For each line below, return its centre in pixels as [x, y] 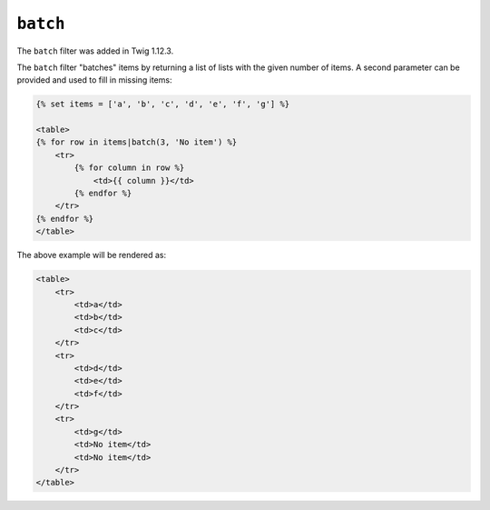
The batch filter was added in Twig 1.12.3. [95, 51]
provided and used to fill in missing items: [94, 80]
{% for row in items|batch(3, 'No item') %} [137, 142]
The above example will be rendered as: [92, 255]
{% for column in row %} [129, 168]
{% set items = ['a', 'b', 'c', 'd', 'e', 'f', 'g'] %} [163, 104]
